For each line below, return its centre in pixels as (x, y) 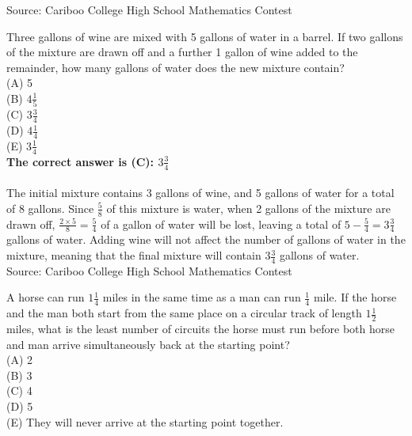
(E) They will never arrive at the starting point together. (145, 421)
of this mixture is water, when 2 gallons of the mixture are (248, 208)
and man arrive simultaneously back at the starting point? (148, 344)
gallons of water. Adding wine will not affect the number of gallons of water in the (206, 239)
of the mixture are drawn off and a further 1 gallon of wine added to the (182, 52)
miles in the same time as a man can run (202, 297)
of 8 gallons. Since (50, 208)
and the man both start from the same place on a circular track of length (184, 313)
